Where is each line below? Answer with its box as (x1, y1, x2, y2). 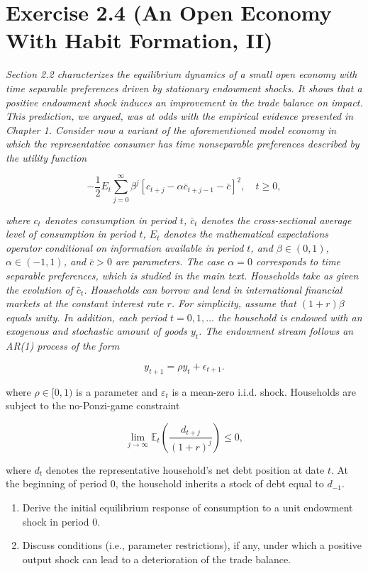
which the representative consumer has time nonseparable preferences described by (6, 136, 359, 151)
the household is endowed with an (218, 309, 362, 324)
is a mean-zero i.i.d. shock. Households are (172, 384, 356, 399)
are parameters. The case (115, 254, 225, 269)
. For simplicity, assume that (171, 296, 296, 311)
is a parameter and (76, 384, 158, 399)
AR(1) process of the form (6, 338, 120, 353)
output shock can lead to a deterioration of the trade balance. (22, 551, 291, 566)
